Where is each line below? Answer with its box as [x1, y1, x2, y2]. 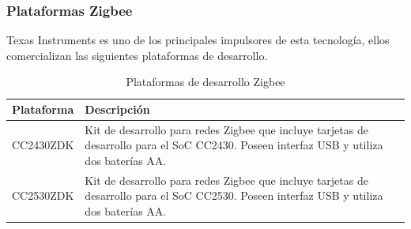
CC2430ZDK [12, 137, 74, 153]
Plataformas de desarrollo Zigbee [126, 73, 285, 90]
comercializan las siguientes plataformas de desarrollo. [6, 47, 268, 63]
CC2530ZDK [12, 187, 74, 204]
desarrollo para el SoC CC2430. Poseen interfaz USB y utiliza [85, 137, 383, 153]
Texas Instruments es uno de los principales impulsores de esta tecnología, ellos [6, 32, 390, 48]
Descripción [85, 101, 150, 117]
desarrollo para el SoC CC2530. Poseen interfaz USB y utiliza [85, 187, 383, 204]
